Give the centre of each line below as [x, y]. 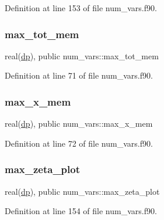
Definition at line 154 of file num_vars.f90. [81, 211]
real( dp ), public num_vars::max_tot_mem [82, 55]
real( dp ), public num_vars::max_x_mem [79, 123]
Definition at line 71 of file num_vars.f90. [79, 75]
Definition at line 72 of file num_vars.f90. [79, 143]
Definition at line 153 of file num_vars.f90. [81, 8]
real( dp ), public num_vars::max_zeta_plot [82, 191]
